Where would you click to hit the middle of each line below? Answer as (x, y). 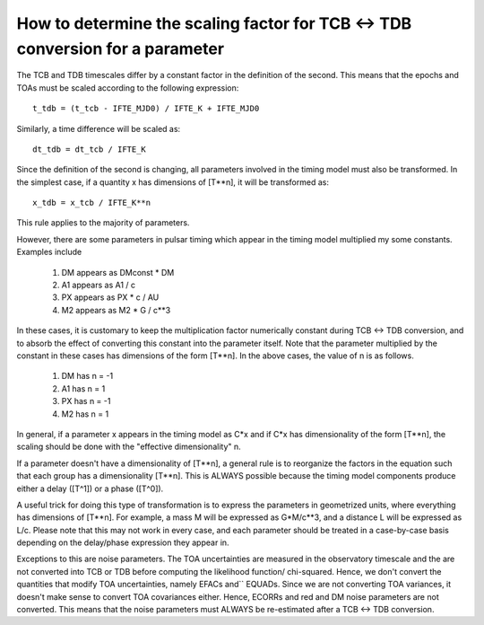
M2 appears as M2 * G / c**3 (116, 310)
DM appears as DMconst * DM (118, 272)
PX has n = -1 (86, 401)
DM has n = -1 (87, 376)
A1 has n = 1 (83, 388)
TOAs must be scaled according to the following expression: (128, 88)
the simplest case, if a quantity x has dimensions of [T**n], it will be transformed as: (173, 182)
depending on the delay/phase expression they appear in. (123, 542)
